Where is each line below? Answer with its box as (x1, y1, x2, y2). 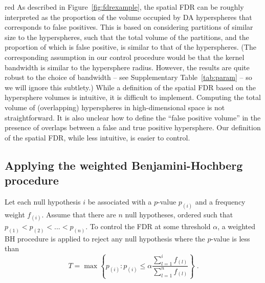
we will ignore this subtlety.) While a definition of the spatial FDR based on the (5, 82, 256, 92)
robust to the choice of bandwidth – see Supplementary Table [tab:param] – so (5, 72, 252, 83)
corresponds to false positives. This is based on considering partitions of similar (5, 22, 253, 32)
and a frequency (195, 196, 246, 207)
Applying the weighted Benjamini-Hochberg (5, 157, 243, 173)
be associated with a (87, 196, 152, 207)
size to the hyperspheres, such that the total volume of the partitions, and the (5, 31, 249, 42)
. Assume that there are (41, 209, 116, 219)
